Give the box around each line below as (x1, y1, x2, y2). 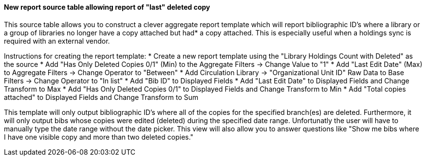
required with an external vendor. (4, 36, 110, 45)
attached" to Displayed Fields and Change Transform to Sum (4, 93, 199, 101)
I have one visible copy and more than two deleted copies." (4, 132, 194, 141)
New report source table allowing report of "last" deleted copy (4, 3, 210, 11)
